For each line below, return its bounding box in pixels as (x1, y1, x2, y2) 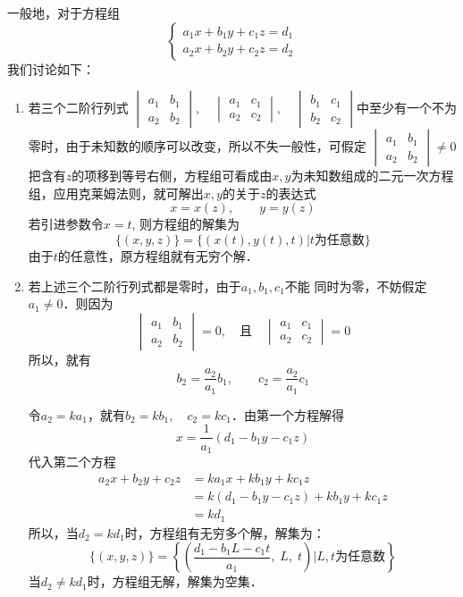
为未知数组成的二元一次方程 (290, 166, 454, 185)
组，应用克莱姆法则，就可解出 (28, 183, 204, 202)
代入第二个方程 (28, 451, 116, 470)
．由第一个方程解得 (231, 405, 344, 424)
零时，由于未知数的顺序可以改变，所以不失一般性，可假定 (28, 137, 366, 156)
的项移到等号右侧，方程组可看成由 (72, 166, 273, 185)
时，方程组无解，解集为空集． (87, 572, 263, 591)
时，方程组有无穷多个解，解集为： (124, 523, 325, 542)
